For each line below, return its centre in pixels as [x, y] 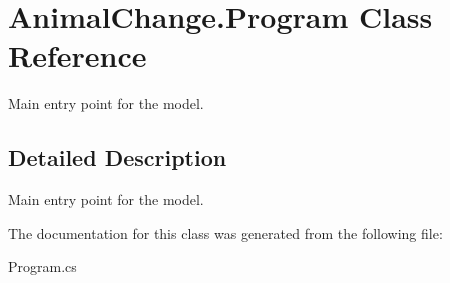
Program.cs [42, 266]
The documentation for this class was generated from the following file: [225, 232]
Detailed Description [117, 157]
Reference [77, 55]
